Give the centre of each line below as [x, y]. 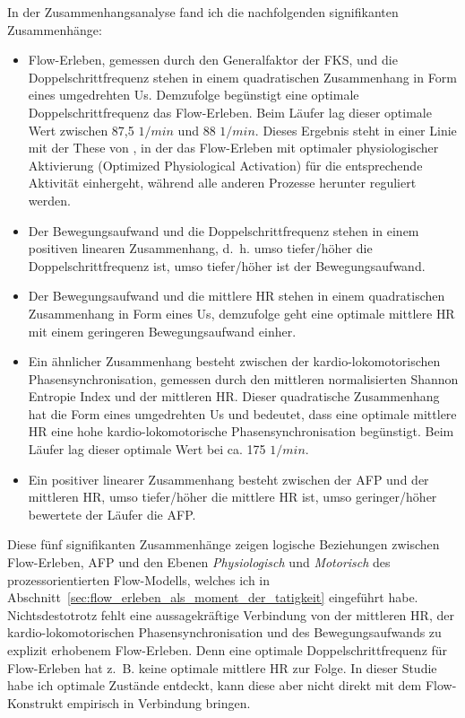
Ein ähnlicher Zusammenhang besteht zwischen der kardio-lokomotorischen [234, 361]
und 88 [197, 130]
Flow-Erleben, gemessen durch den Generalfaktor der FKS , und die [213, 60]
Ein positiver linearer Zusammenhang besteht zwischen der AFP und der [228, 479]
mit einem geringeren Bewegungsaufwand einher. [162, 331]
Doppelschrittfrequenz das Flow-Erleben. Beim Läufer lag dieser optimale [230, 112]
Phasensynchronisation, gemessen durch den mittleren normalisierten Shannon [243, 378]
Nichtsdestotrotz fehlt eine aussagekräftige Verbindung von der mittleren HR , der [231, 614]
